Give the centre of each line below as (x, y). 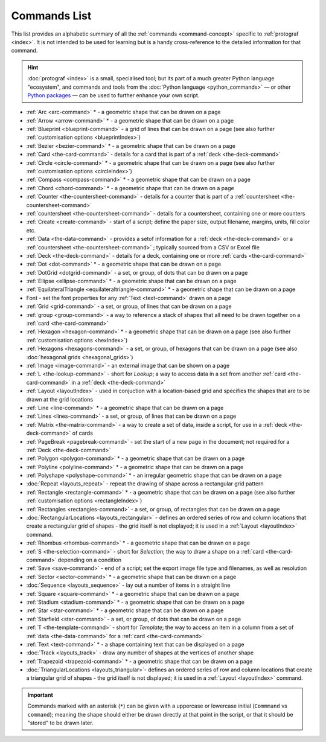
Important (40, 695)
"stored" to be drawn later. (60, 723)
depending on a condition (90, 560)
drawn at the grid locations (60, 399)
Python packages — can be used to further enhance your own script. (113, 95)
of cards (83, 433)
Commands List (51, 16)
